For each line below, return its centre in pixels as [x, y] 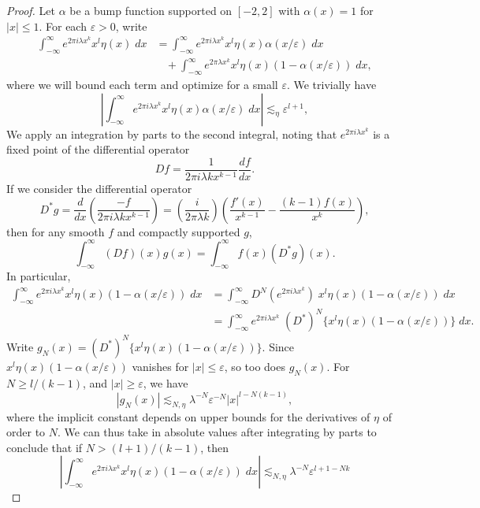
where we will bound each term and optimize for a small [142, 85]
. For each [63, 26]
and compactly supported [179, 231]
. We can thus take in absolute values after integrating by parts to [217, 432]
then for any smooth [56, 231]
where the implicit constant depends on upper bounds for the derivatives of [188, 416]
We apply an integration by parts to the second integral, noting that [172, 133]
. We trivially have [331, 85]
